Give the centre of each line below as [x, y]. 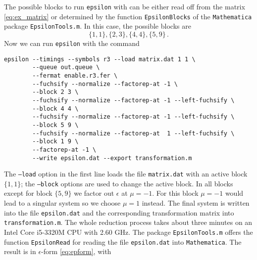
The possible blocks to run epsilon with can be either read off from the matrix [125, 6]
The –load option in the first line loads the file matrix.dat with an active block [126, 174]
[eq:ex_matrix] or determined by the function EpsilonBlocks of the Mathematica [128, 16]
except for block [28, 193]
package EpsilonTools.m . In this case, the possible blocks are [98, 26]
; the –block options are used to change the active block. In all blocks [127, 183]
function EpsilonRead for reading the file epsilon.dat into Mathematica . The [123, 241]
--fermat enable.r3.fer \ [75, 75]
